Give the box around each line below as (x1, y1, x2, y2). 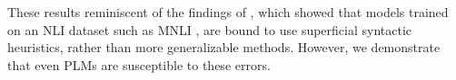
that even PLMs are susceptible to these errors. (7, 55, 271, 74)
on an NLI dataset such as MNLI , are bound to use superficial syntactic (7, 20, 412, 39)
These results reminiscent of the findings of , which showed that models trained (7, 3, 449, 21)
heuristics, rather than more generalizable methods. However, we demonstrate (7, 38, 441, 57)
